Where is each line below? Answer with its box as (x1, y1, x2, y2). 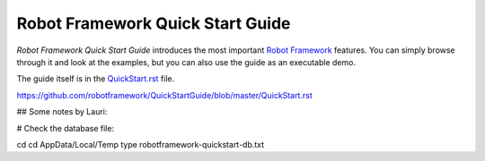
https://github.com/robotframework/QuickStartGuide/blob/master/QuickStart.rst (16, 89, 313, 100)
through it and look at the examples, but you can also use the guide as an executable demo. (16, 56, 357, 67)
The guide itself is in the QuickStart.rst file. (16, 73, 175, 84)
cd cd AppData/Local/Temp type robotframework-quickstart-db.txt (16, 139, 265, 149)
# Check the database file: (16, 123, 115, 133)
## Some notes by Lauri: (16, 106, 108, 117)
